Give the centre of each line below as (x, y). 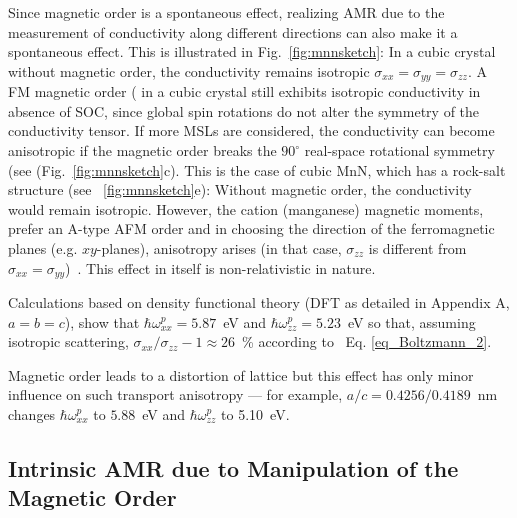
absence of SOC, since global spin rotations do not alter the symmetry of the (244, 110)
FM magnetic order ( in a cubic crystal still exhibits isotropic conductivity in (244, 91)
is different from (417, 247)
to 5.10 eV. (255, 414)
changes (32, 414)
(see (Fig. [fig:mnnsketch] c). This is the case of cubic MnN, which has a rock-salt (257, 169)
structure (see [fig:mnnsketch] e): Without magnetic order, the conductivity (240, 189)
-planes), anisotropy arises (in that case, (219, 247)
